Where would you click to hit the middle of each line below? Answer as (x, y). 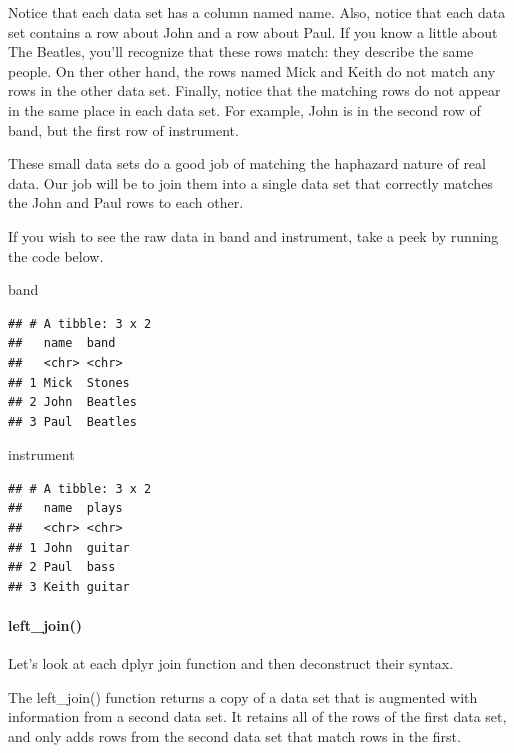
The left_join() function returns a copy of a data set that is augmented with (243, 696)
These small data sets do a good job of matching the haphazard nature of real (247, 163)
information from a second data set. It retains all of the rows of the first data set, (257, 716)
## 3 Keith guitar (69, 586)
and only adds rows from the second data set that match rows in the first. (234, 736)
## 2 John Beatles (72, 402)
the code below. (56, 255)
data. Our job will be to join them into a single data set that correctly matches (250, 182)
